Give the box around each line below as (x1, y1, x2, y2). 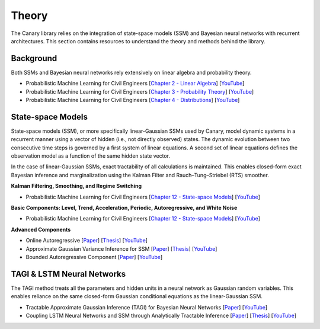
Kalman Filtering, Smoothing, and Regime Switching (11, 183, 142, 190)
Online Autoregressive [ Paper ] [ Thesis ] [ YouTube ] (25, 237, 148, 244)
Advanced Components (11, 226, 71, 233)
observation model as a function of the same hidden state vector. (11, 152, 170, 159)
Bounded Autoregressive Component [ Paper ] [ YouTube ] (25, 254, 163, 260)
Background (11, 53, 57, 63)
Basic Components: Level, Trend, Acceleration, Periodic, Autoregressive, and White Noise (11, 205, 238, 212)
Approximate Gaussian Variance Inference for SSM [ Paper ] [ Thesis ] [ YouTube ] (25, 245, 217, 252)
